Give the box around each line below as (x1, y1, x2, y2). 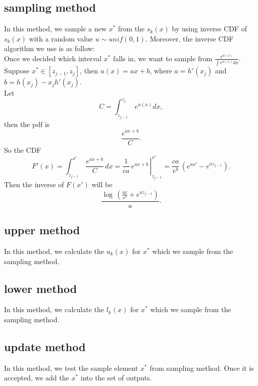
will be (91, 179, 113, 190)
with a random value (29, 33, 93, 44)
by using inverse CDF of (172, 23, 247, 34)
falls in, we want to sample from (113, 53, 213, 63)
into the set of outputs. (80, 372, 152, 383)
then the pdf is (4, 118, 50, 129)
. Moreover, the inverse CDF (145, 33, 234, 44)
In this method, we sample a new (4, 23, 107, 34)
